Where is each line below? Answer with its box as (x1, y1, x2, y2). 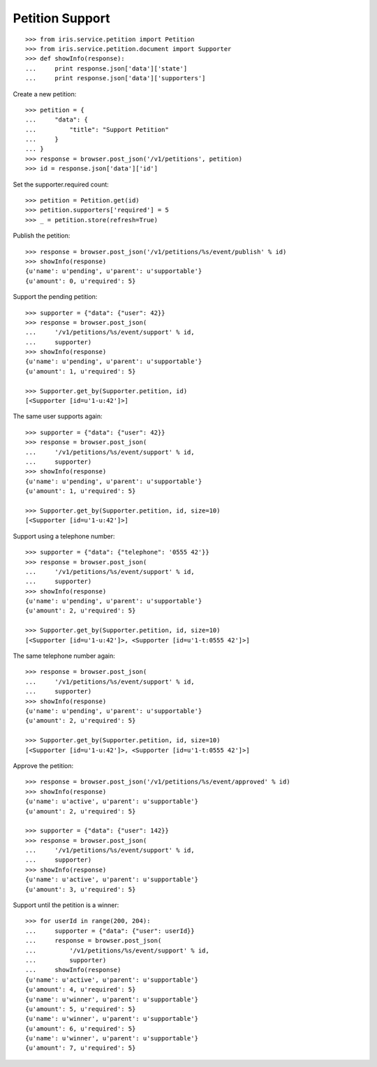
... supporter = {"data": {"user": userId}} (25, 927, 195, 935)
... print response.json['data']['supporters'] (25, 74, 206, 82)
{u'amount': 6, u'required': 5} (25, 1024, 136, 1033)
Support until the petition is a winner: (13, 901, 119, 909)
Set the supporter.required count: (13, 180, 110, 189)
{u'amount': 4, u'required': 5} (25, 985, 136, 994)
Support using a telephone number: (13, 531, 115, 540)
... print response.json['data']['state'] (25, 64, 188, 73)
